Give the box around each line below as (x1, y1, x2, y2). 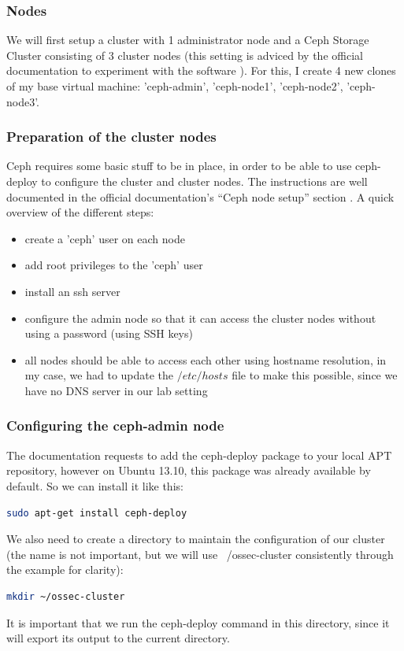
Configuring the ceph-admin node (6, 416, 224, 435)
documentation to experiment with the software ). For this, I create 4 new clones (6, 62, 396, 79)
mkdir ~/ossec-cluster (6, 590, 125, 602)
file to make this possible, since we (232, 367, 398, 383)
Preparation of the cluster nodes (6, 127, 217, 146)
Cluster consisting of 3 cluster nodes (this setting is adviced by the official (6, 46, 363, 63)
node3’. (6, 93, 40, 109)
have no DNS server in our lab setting (24, 382, 208, 398)
